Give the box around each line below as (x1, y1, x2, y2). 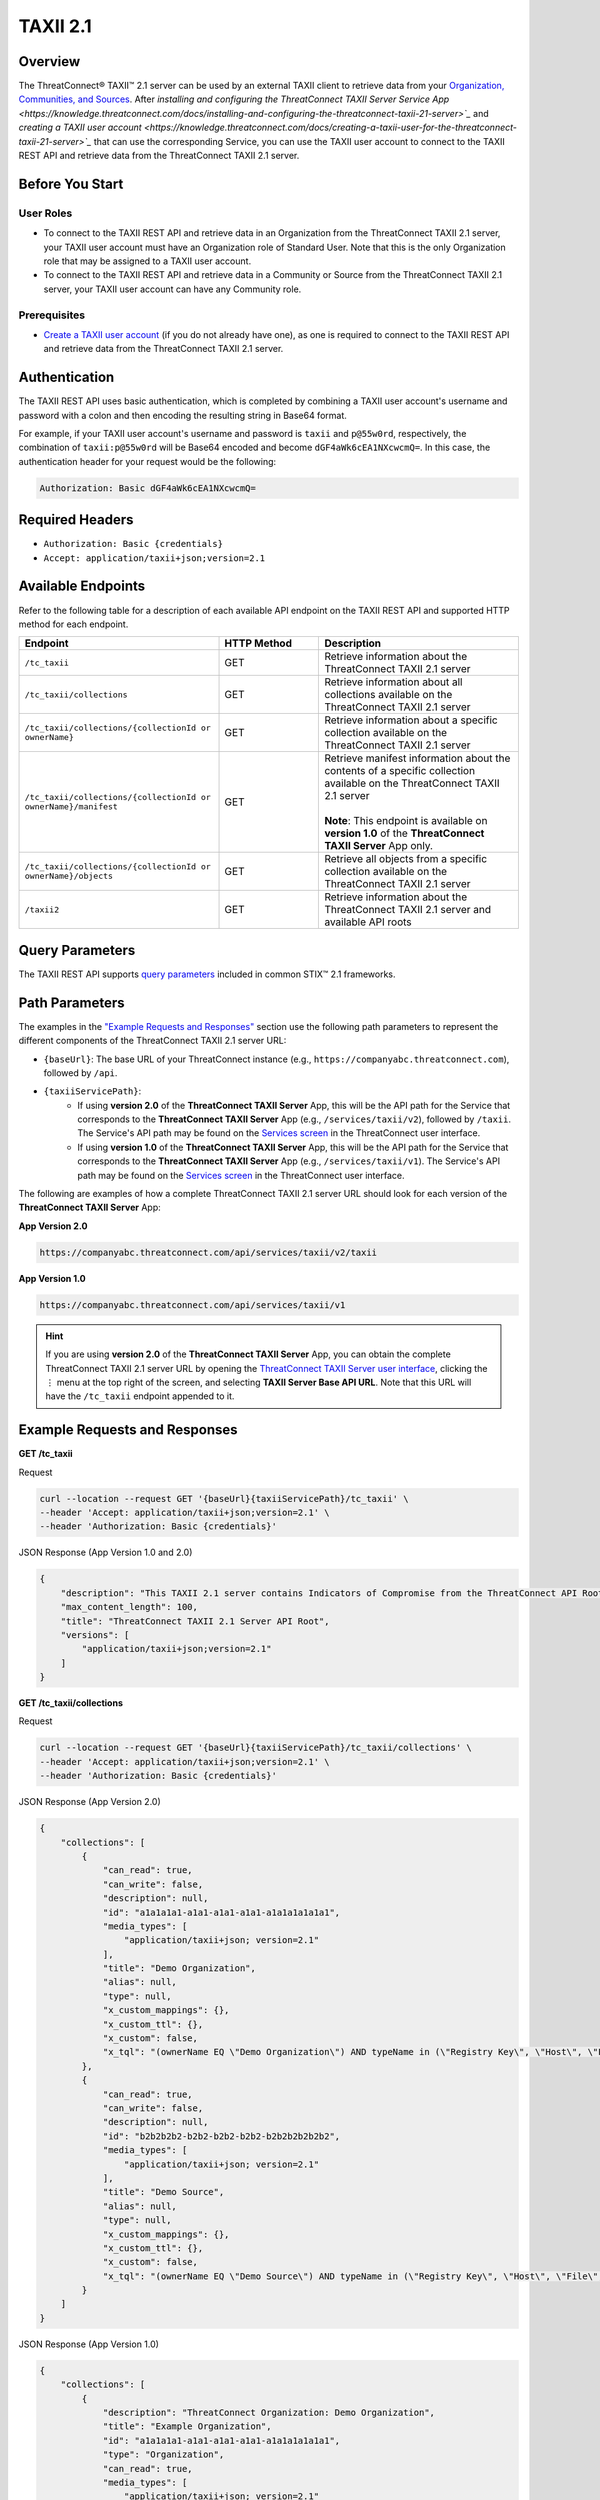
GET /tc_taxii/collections (18, 1697, 124, 1709)
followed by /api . (43, 1066, 118, 1079)
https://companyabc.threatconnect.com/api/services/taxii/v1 (39, 1299, 346, 1310)
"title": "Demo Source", (102, 2186, 225, 2198)
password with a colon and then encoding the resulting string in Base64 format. (18, 409, 347, 421)
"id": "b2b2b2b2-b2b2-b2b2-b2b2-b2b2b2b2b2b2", (102, 2130, 341, 2142)
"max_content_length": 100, (60, 1601, 199, 1613)
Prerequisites (18, 308, 85, 322)
